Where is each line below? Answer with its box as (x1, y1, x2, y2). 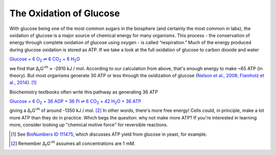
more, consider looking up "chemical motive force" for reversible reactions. (9, 122, 168, 128)
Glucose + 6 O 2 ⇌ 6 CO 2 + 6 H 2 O (9, 56, 80, 63)
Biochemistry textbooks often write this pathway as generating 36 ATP (9, 89, 158, 95)
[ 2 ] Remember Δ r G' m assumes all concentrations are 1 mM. (11, 140, 135, 147)
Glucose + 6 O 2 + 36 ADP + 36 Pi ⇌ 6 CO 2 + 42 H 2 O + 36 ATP (9, 98, 142, 105)
